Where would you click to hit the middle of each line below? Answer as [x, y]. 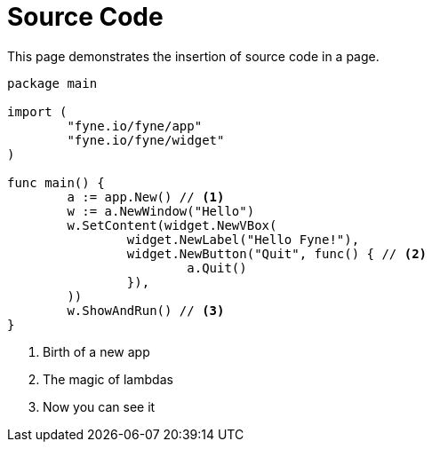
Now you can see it [99, 406]
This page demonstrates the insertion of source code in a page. [193, 56]
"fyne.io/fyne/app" [135, 126]
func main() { [56, 182]
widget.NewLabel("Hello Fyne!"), [243, 239]
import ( [37, 111]
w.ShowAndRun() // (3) [146, 310]
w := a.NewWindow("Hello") [161, 211]
